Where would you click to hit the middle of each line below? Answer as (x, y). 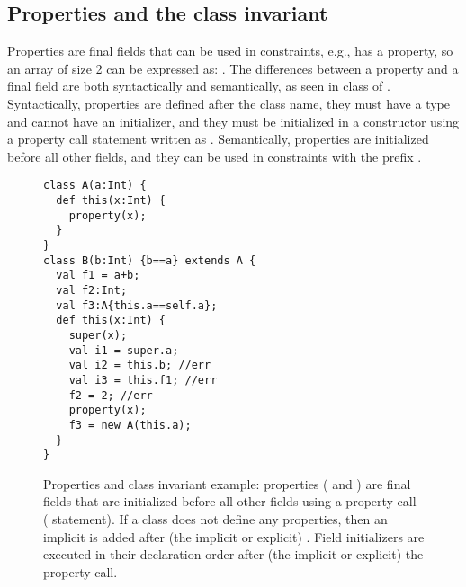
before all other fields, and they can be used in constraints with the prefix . (215, 156)
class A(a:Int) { (95, 186)
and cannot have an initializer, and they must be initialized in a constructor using (233, 121)
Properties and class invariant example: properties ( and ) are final (227, 483)
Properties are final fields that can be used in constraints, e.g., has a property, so (230, 51)
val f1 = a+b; (98, 276)
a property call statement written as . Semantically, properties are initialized (218, 139)
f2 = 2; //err (111, 395)
